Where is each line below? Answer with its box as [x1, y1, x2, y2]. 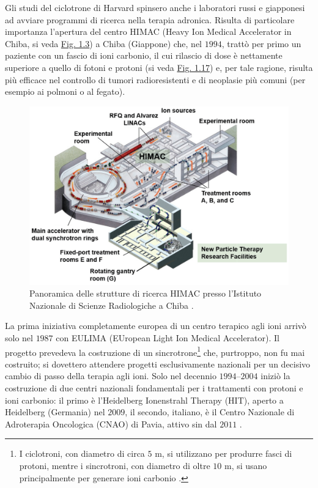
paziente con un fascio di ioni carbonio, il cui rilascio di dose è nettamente [5, 49, 283, 62]
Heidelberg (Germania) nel [5, 405, 105, 418]
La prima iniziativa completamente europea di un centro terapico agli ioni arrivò [5, 319, 306, 332]
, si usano [231, 459, 267, 472]
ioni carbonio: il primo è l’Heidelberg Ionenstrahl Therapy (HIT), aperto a [5, 393, 284, 406]
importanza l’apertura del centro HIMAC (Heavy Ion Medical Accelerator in [5, 25, 292, 38]
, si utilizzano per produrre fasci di [161, 447, 292, 460]
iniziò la [261, 369, 290, 382]
